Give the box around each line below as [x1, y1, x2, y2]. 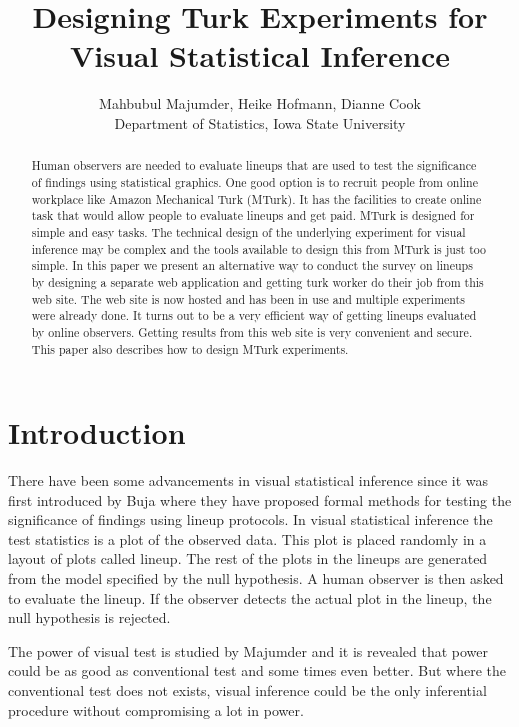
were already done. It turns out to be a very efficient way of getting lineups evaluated [31, 307, 477, 324]
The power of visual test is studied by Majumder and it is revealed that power [8, 640, 489, 661]
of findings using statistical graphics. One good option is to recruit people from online [31, 173, 478, 190]
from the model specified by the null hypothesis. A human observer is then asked [8, 568, 504, 589]
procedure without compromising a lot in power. [8, 699, 304, 720]
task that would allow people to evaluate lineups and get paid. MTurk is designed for [31, 207, 475, 224]
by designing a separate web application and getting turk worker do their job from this [31, 273, 484, 290]
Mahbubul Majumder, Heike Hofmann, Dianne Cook [99, 93, 421, 114]
